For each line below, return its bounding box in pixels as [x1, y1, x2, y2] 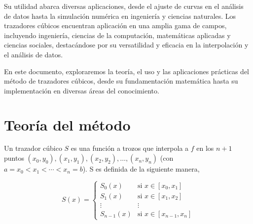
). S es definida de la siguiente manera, [82, 164, 200, 174]
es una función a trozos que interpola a [71, 143, 189, 153]
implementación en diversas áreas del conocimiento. [4, 85, 159, 95]
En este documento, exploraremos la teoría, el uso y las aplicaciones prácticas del [4, 66, 249, 76]
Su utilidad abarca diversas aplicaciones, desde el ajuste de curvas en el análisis [4, 1, 244, 11]
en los [196, 143, 214, 153]
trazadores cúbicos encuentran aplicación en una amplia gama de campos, [4, 20, 227, 31]
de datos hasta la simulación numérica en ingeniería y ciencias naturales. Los [4, 10, 236, 21]
